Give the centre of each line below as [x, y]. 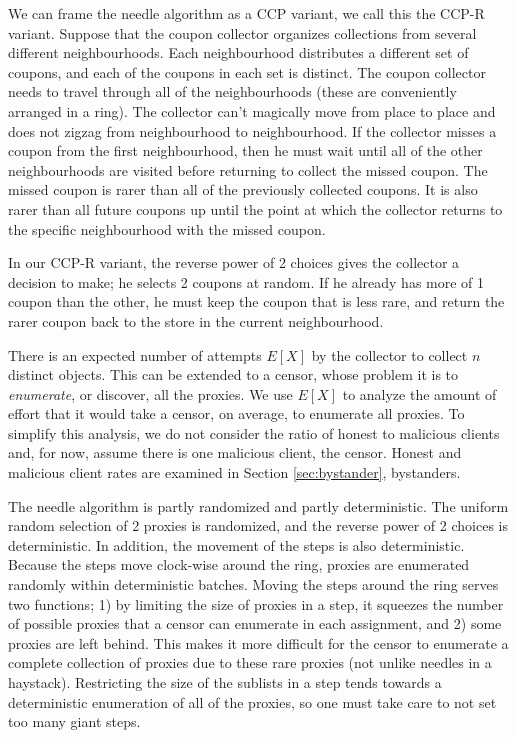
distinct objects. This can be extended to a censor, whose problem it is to [233, 374]
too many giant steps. [74, 721]
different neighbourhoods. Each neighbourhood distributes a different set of [238, 52]
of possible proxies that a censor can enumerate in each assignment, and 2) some [255, 623]
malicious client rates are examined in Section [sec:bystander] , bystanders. [234, 472]
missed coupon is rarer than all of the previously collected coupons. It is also [243, 189]
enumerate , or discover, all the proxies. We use [150, 393]
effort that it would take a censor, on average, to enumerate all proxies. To [236, 413]
